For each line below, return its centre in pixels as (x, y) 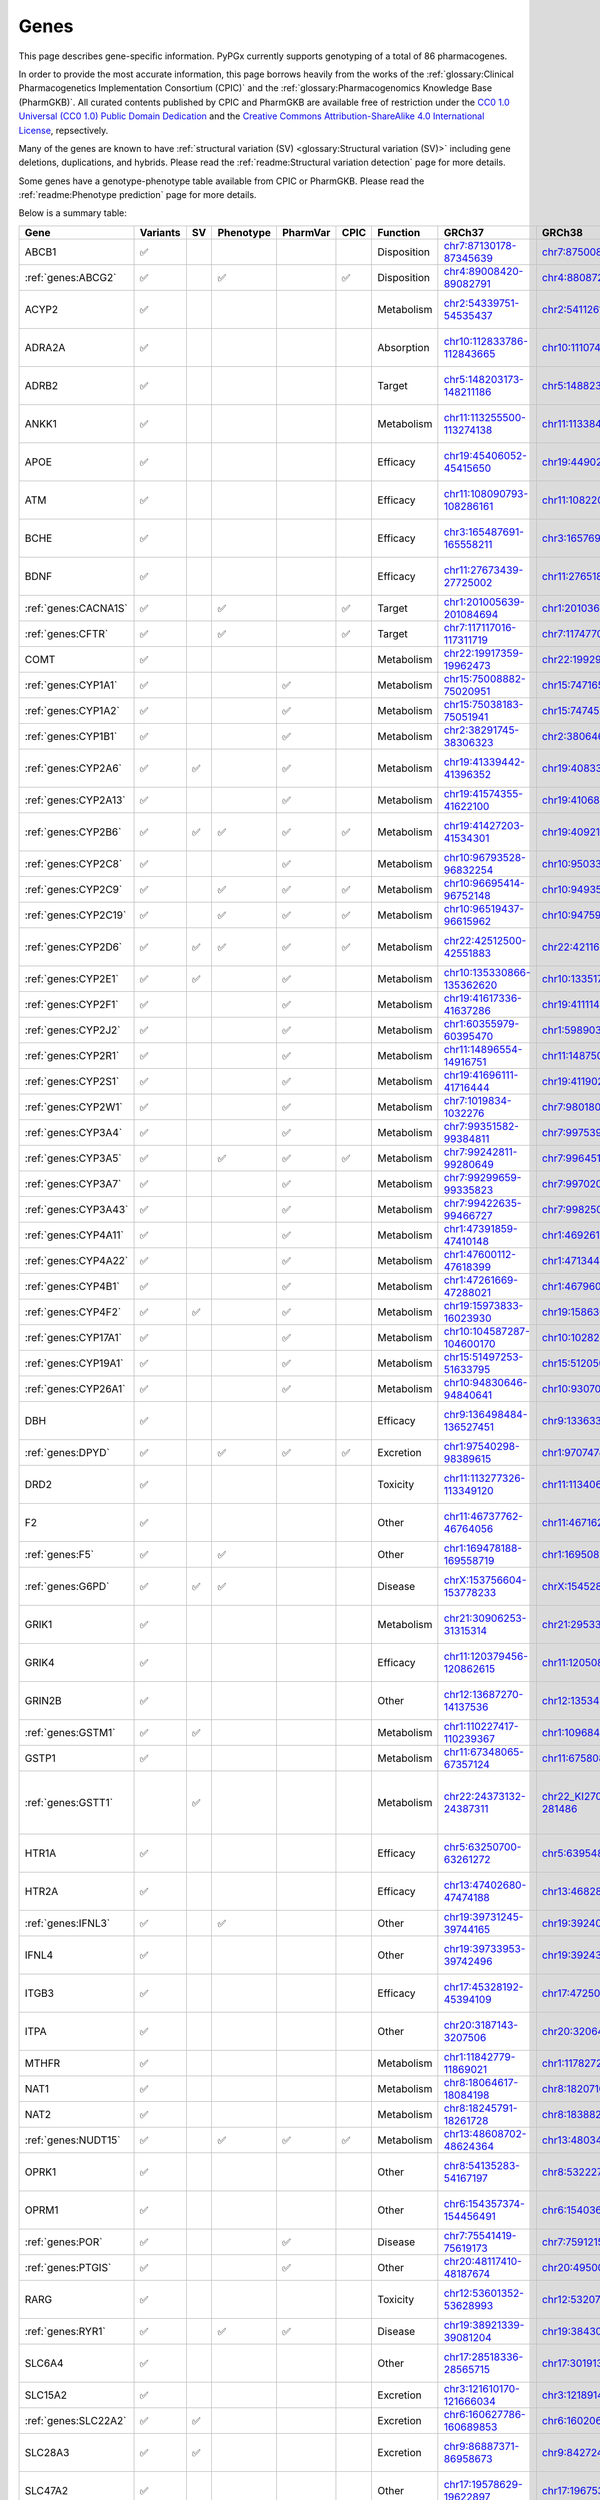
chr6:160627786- (484, 2414)
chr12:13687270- (483, 1694)
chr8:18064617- (481, 2082)
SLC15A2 (46, 2395)
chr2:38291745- (481, 730)
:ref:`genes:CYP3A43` (76, 1209)
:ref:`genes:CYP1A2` (72, 710)
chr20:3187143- (481, 2025)
